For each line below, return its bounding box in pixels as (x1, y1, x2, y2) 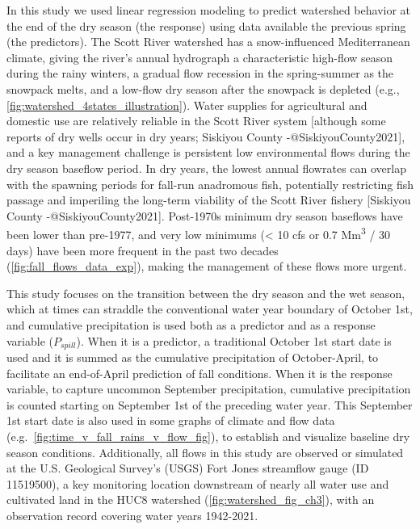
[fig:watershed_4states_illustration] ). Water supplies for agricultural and (6, 96, 367, 113)
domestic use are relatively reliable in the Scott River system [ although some (6, 112, 386, 129)
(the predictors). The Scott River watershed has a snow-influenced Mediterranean (6, 33, 410, 50)
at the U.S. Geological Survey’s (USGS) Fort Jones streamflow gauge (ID (6, 460, 369, 477)
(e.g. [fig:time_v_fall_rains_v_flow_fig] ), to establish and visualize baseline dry (6, 427, 410, 444)
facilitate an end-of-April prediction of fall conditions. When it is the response (6, 364, 393, 381)
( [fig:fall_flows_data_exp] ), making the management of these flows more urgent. (6, 258, 407, 275)
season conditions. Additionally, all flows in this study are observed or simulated (6, 443, 404, 460)
